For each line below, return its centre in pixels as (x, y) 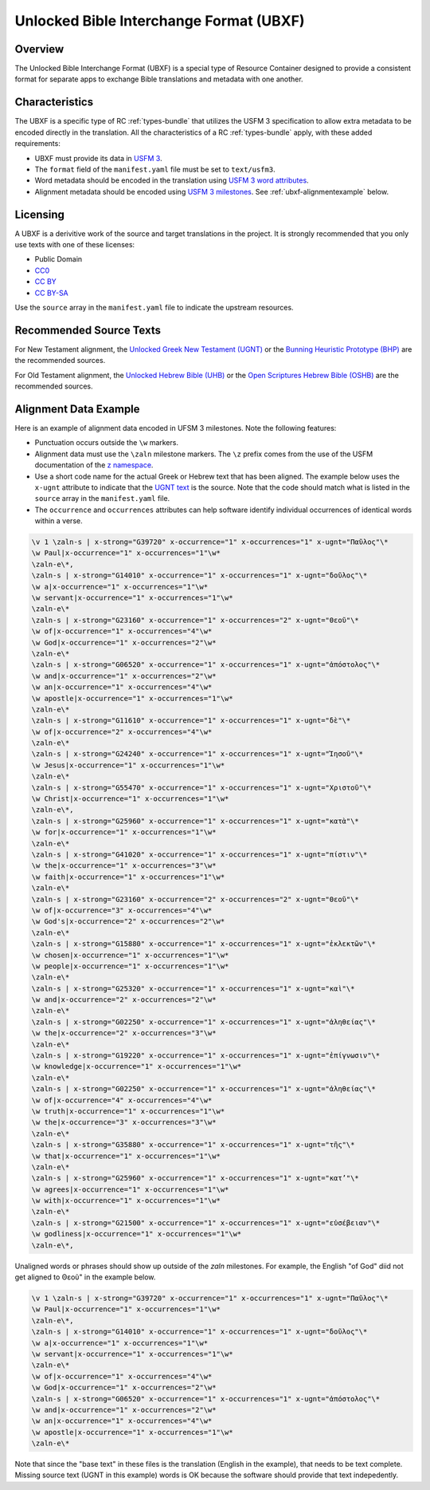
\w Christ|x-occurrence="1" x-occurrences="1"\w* (130, 799)
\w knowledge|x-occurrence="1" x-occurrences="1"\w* (137, 1066)
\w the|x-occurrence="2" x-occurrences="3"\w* (124, 1033)
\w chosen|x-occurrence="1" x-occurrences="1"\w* (130, 955)
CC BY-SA (52, 293)
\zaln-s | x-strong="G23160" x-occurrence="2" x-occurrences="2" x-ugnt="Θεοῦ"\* (195, 899)
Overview (39, 49)
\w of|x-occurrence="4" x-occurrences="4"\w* (122, 1100)
